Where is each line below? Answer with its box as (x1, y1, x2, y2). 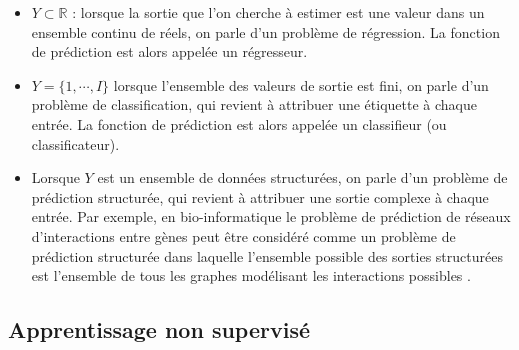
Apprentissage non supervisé (8, 314, 310, 345)
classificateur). (31, 133, 120, 154)
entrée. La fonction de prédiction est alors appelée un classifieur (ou (31, 113, 447, 134)
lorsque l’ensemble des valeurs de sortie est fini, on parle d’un (113, 74, 489, 95)
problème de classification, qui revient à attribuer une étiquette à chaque (31, 94, 477, 115)
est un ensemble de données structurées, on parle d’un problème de (97, 167, 508, 188)
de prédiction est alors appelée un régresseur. (31, 41, 308, 62)
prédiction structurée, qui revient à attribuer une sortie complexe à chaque (31, 186, 489, 207)
